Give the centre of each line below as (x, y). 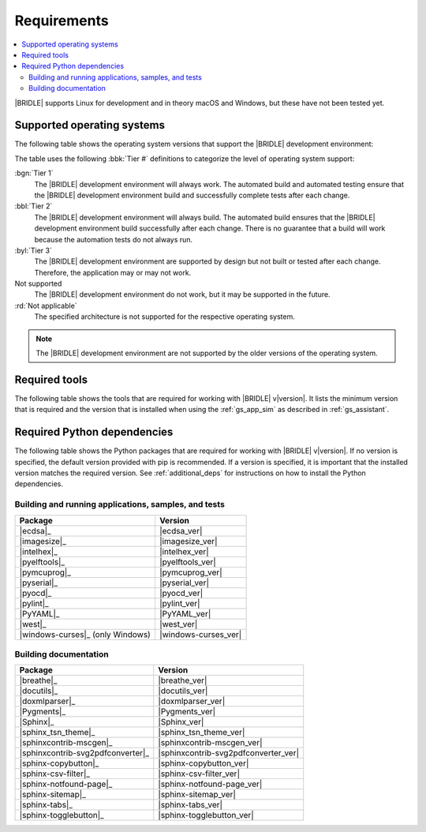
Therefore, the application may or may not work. (113, 272)
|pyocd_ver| (181, 593)
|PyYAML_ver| (185, 613)
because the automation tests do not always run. (114, 239)
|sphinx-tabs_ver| (191, 805)
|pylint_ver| (179, 603)
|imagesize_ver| (188, 541)
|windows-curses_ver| (200, 634)
